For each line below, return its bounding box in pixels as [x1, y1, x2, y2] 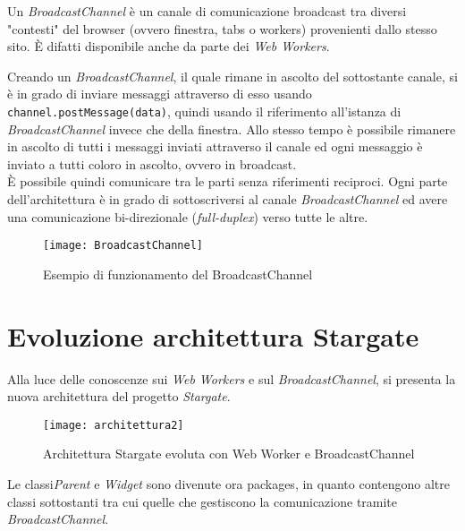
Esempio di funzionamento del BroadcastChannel [43, 264, 313, 283]
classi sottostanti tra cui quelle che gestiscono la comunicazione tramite [7, 492, 398, 510]
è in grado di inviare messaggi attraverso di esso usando [7, 84, 312, 103]
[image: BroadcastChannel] [43, 239, 203, 253]
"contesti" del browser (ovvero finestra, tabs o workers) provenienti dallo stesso [7, 19, 437, 38]
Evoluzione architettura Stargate [7, 317, 419, 354]
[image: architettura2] [43, 418, 184, 432]
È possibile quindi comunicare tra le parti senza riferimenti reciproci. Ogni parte [7, 172, 448, 191]
